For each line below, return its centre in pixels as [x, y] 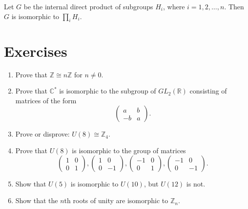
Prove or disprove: [42, 134]
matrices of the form [46, 100]
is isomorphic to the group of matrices [129, 150]
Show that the [37, 200]
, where [174, 6]
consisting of [208, 91]
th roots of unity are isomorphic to [116, 200]
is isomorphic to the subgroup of [108, 91]
